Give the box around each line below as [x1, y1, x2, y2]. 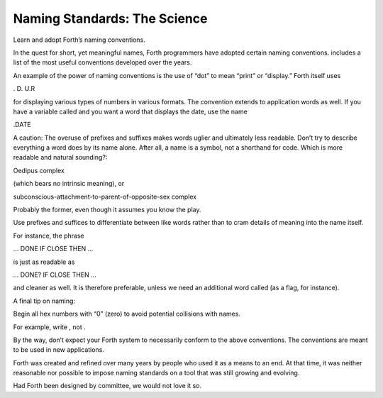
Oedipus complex [13, 166, 65, 175]
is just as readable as [13, 258, 75, 266]
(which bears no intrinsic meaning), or [13, 179, 125, 188]
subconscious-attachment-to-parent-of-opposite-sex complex [13, 192, 197, 201]
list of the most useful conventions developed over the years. [13, 58, 192, 67]
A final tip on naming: [13, 297, 76, 305]
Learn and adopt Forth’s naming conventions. [13, 35, 145, 44]
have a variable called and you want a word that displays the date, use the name [13, 107, 248, 116]
